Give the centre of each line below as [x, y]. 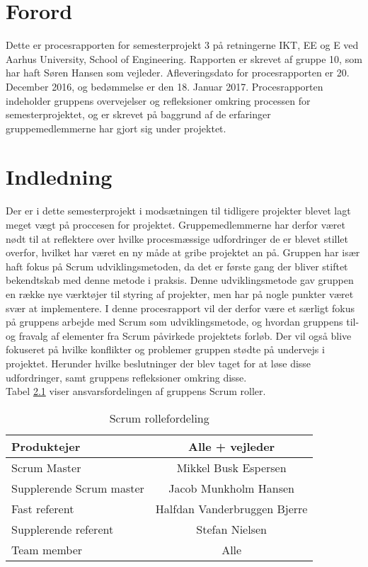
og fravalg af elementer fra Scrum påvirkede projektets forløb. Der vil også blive [179, 335]
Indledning [59, 177]
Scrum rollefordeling [159, 418]
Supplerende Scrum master [78, 488]
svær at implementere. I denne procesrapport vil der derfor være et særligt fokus [180, 308]
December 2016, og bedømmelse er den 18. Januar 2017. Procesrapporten [165, 86]
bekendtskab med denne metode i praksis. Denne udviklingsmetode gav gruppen [180, 280]
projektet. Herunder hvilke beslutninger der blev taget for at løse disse [159, 363]
